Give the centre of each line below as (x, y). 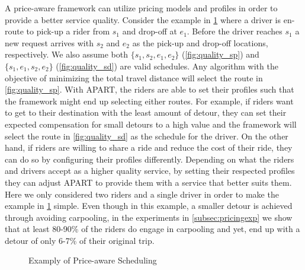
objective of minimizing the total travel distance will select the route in (134, 77)
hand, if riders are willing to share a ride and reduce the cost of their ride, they (149, 147)
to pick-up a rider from (68, 31)
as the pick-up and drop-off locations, (200, 42)
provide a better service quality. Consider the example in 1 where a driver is (143, 19)
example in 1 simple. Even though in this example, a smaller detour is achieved (149, 206)
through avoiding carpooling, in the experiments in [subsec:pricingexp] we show (149, 217)
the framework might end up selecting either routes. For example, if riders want (149, 101)
